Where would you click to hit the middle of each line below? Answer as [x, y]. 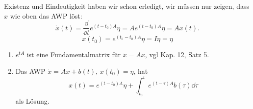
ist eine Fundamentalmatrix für [74, 54]
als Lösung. [32, 101]
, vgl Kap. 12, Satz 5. [177, 54]
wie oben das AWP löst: [46, 15]
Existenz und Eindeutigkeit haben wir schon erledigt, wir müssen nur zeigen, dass [126, 6]
